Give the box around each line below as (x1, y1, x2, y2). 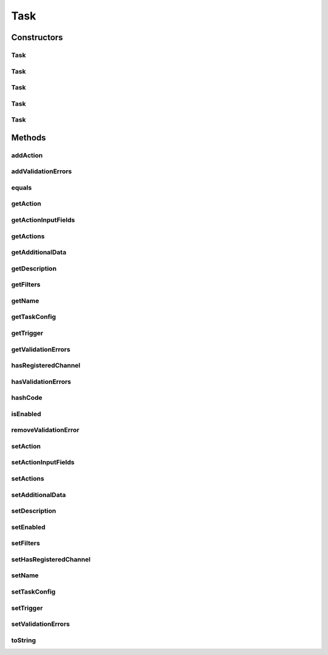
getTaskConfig (11, 313, 56, 321)
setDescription (11, 507, 56, 515)
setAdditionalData (11, 490, 66, 499)
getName (11, 297, 39, 305)
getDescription (11, 264, 57, 273)
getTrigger (11, 329, 44, 337)
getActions (11, 231, 45, 240)
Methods (11, 132, 46, 143)
